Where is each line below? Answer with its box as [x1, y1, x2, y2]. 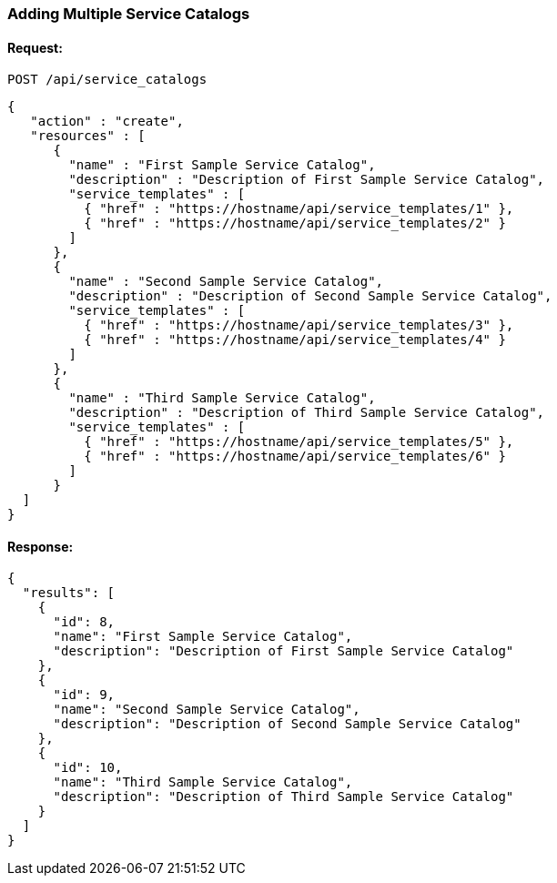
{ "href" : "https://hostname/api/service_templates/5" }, [84, 434, 514, 450]
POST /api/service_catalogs [7, 72, 208, 87]
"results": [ [22, 585, 116, 601]
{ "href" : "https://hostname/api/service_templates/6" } [84, 449, 506, 464]
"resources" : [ [30, 128, 146, 144]
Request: [7, 39, 63, 56]
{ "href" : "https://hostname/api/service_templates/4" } [84, 332, 506, 348]
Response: [7, 538, 74, 554]
